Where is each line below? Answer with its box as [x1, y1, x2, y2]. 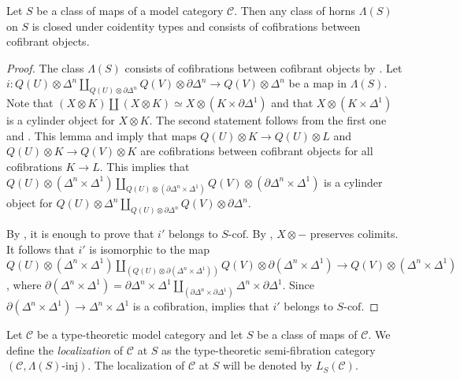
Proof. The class [6, 59, 84, 76]
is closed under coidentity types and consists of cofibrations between [32, 17, 361, 34]
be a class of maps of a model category [36, 2, 224, 18]
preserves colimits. [310, 225, 399, 242]
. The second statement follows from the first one [149, 112, 387, 128]
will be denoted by [223, 357, 313, 373]
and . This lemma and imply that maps [6, 127, 197, 143]
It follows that [6, 240, 75, 257]
